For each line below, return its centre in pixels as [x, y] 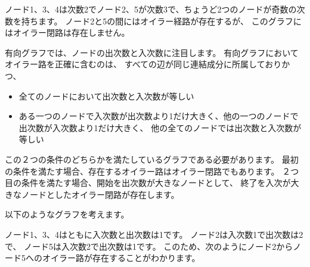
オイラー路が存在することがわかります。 [121, 258]
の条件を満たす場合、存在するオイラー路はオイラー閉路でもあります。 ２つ [152, 171]
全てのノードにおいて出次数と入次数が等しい [106, 96]
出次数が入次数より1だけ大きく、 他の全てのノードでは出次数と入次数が [160, 127]
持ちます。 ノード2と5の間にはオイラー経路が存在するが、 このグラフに [161, 21]
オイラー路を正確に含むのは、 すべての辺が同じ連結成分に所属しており [143, 64]
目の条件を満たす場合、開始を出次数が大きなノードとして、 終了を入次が [148, 183]
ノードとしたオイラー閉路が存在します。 [100, 194]
